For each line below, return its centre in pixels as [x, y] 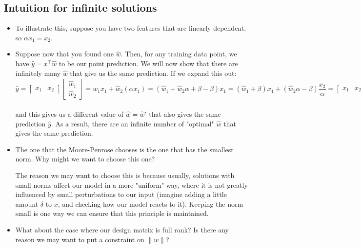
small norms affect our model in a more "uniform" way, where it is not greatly [131, 185]
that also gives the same [185, 114]
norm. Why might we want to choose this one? [85, 159]
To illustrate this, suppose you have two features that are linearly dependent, [131, 28]
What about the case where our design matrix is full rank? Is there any [122, 229]
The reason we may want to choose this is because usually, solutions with [125, 175]
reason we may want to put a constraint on [80, 239]
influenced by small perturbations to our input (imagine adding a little [121, 194]
